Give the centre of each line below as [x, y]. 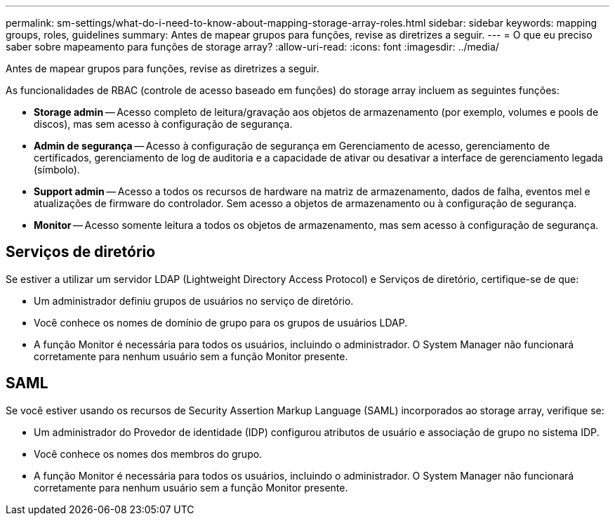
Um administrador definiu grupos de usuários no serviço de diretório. [194, 301]
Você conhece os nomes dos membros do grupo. [148, 454]
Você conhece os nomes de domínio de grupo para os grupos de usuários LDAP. [221, 322]
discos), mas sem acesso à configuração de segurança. [163, 124]
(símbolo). [57, 170]
